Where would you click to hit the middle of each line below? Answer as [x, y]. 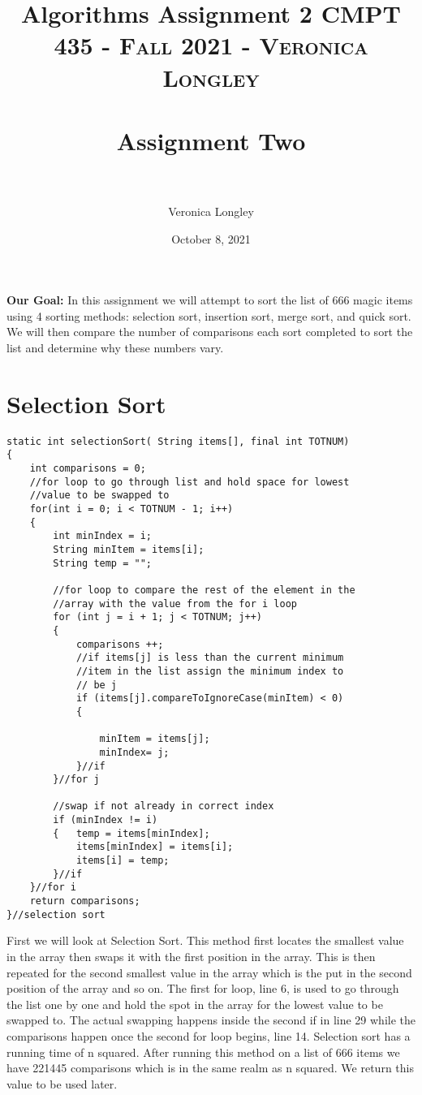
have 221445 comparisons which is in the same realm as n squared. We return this [210, 1068]
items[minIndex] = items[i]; [155, 847]
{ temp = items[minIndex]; [131, 833]
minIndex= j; [134, 752]
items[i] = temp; [123, 861]
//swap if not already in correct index [164, 806]
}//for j [76, 780]
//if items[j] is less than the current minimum [210, 658]
